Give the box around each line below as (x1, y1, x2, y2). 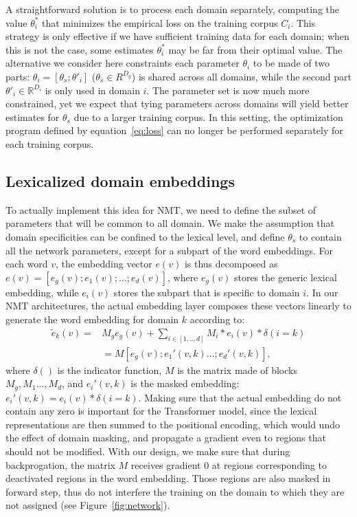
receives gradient (130, 457, 201, 472)
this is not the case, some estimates (5, 42, 154, 56)
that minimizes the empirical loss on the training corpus (42, 15, 278, 30)
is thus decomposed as (184, 256, 278, 271)
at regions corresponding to (211, 457, 327, 472)
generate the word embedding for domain (5, 311, 179, 326)
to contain (299, 229, 342, 243)
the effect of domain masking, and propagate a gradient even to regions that (5, 430, 326, 445)
